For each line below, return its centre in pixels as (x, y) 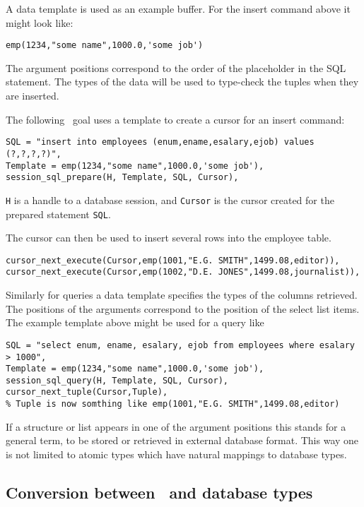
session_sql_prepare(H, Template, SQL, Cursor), (122, 178)
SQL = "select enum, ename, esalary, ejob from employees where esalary (180, 345)
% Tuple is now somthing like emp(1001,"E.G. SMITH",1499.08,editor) (173, 404)
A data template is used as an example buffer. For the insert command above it (178, 8)
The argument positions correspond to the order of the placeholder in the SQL (176, 67)
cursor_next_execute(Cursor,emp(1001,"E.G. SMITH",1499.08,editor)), (173, 260)
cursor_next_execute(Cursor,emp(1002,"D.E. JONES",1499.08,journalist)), (183, 272)
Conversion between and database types (159, 492)
